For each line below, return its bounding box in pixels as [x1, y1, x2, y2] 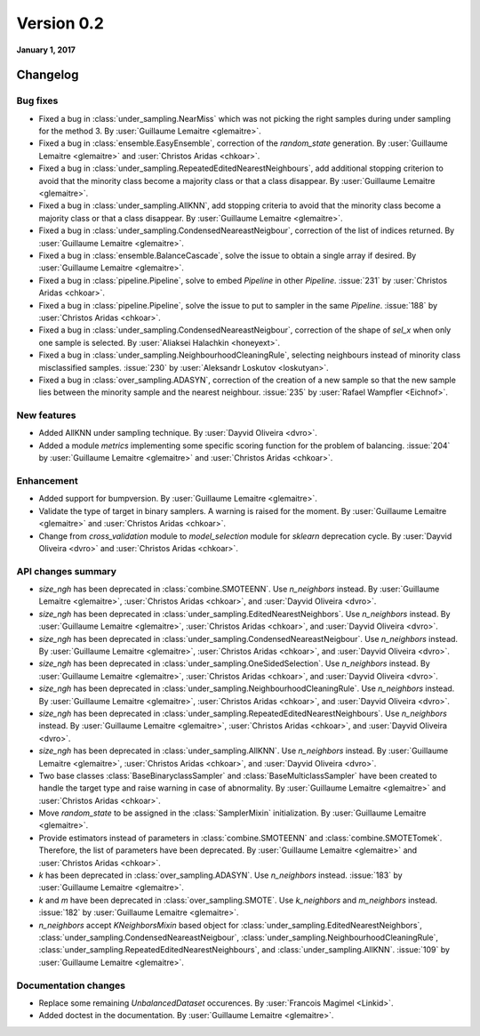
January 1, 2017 [16, 44, 76, 55]
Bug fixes [16, 94, 59, 107]
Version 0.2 [16, 13, 104, 33]
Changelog [16, 68, 79, 83]
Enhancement [16, 474, 79, 486]
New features [16, 409, 76, 422]
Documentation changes [16, 979, 126, 992]
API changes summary [16, 565, 117, 577]
